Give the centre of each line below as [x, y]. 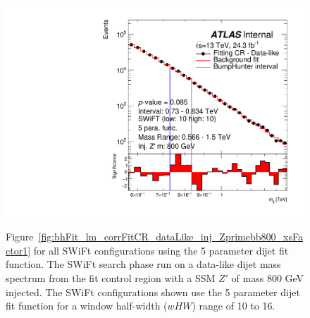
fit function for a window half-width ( [87, 306]
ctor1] [18, 250]
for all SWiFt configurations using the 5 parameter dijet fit [161, 250]
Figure [20, 237]
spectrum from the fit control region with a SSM [111, 278]
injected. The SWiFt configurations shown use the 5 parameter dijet [153, 292]
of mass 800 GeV [268, 278]
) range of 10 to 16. [234, 306]
